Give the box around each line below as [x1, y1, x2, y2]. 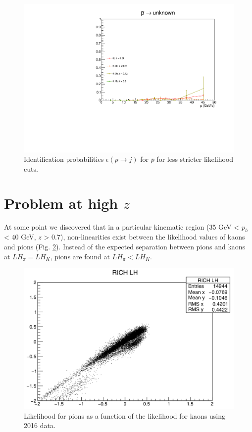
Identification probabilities [24, 154, 104, 164]
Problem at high [4, 192, 118, 213]
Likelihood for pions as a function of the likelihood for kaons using [24, 410, 226, 421]
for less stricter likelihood [156, 154, 234, 164]
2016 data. [24, 420, 55, 431]
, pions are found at [50, 251, 110, 261]
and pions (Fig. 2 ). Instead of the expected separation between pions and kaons [4, 241, 246, 251]
